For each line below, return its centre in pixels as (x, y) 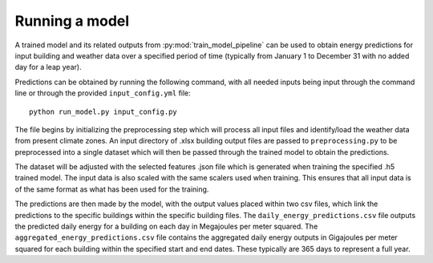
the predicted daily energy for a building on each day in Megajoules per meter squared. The (166, 227)
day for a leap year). (48, 67)
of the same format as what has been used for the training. (112, 189)
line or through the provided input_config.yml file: (103, 93)
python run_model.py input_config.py (103, 111)
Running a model (72, 21)
